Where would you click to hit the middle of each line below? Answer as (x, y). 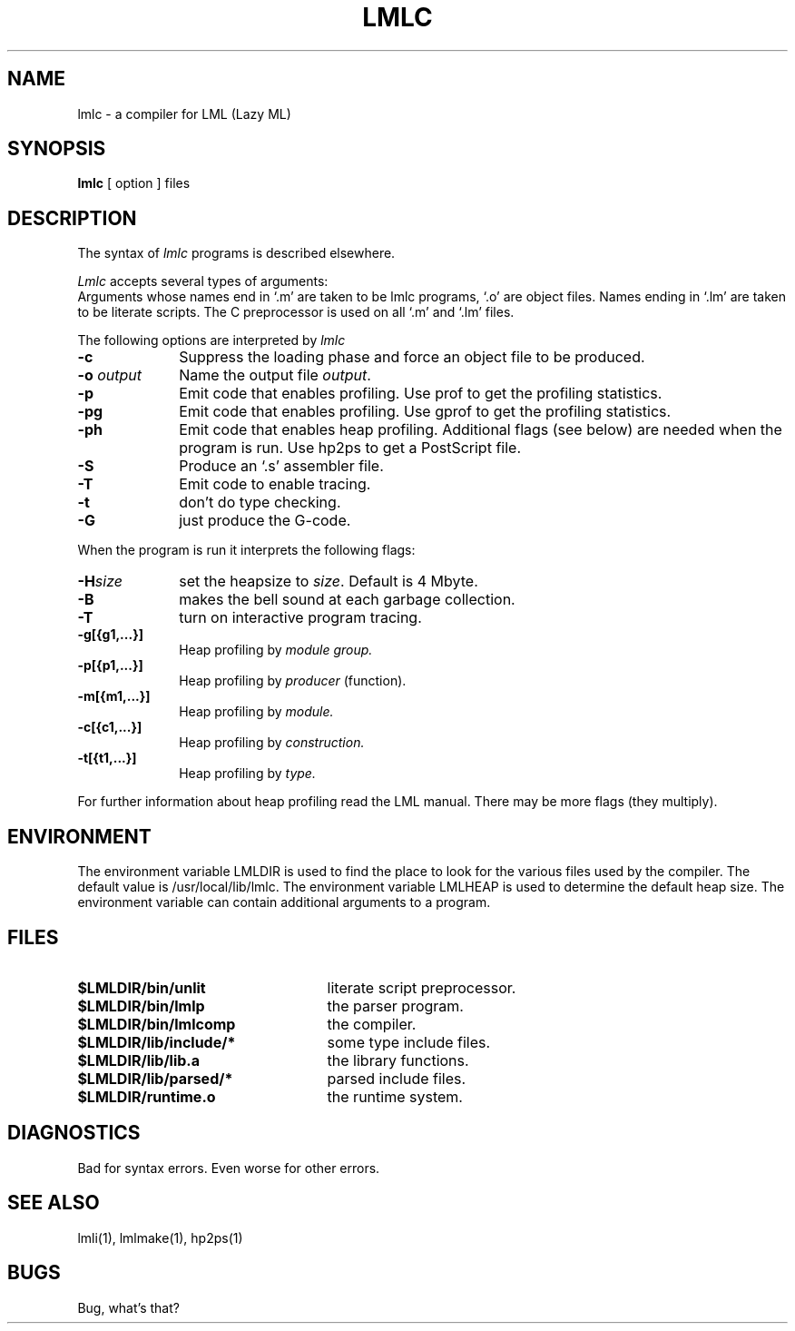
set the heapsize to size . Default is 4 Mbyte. (329, 582)
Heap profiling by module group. (276, 650)
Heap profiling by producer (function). (293, 681)
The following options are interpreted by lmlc (211, 340)
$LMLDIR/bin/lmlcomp (157, 1024)
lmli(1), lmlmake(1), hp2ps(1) (160, 1237)
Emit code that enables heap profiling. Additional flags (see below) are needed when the (481, 430)
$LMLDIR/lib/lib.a (138, 1060)
